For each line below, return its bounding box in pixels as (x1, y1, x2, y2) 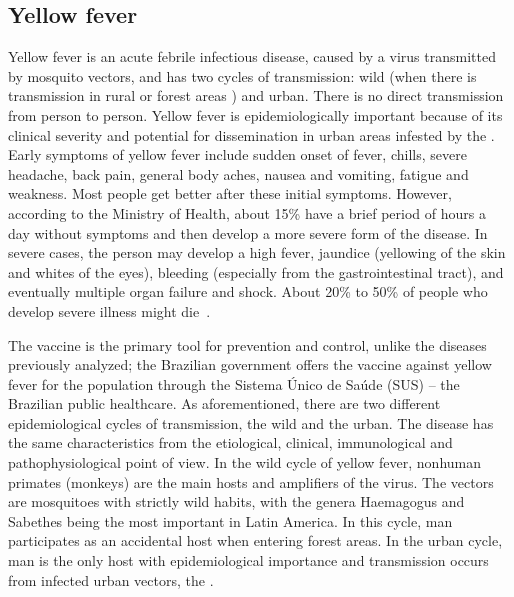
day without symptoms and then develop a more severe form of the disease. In (8, 222, 488, 243)
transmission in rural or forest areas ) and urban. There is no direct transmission (8, 85, 504, 106)
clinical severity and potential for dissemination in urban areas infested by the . (8, 124, 495, 145)
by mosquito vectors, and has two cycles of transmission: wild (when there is (8, 65, 477, 86)
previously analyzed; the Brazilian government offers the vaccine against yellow (8, 354, 492, 375)
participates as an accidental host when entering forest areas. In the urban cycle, (8, 530, 503, 551)
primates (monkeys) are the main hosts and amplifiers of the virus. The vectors (8, 471, 494, 492)
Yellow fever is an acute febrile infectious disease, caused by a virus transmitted (8, 46, 496, 67)
